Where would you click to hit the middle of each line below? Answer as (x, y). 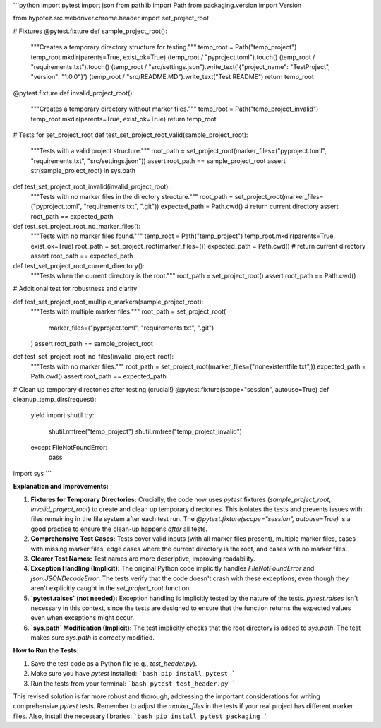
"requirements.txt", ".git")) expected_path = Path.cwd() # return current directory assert (211, 207)
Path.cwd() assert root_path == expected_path (98, 376)
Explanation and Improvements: (61, 487)
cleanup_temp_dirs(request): (55, 399)
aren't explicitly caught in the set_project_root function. (111, 588)
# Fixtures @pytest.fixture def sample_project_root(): (90, 31)
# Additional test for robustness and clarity (75, 289)
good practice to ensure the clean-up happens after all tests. (119, 529)
